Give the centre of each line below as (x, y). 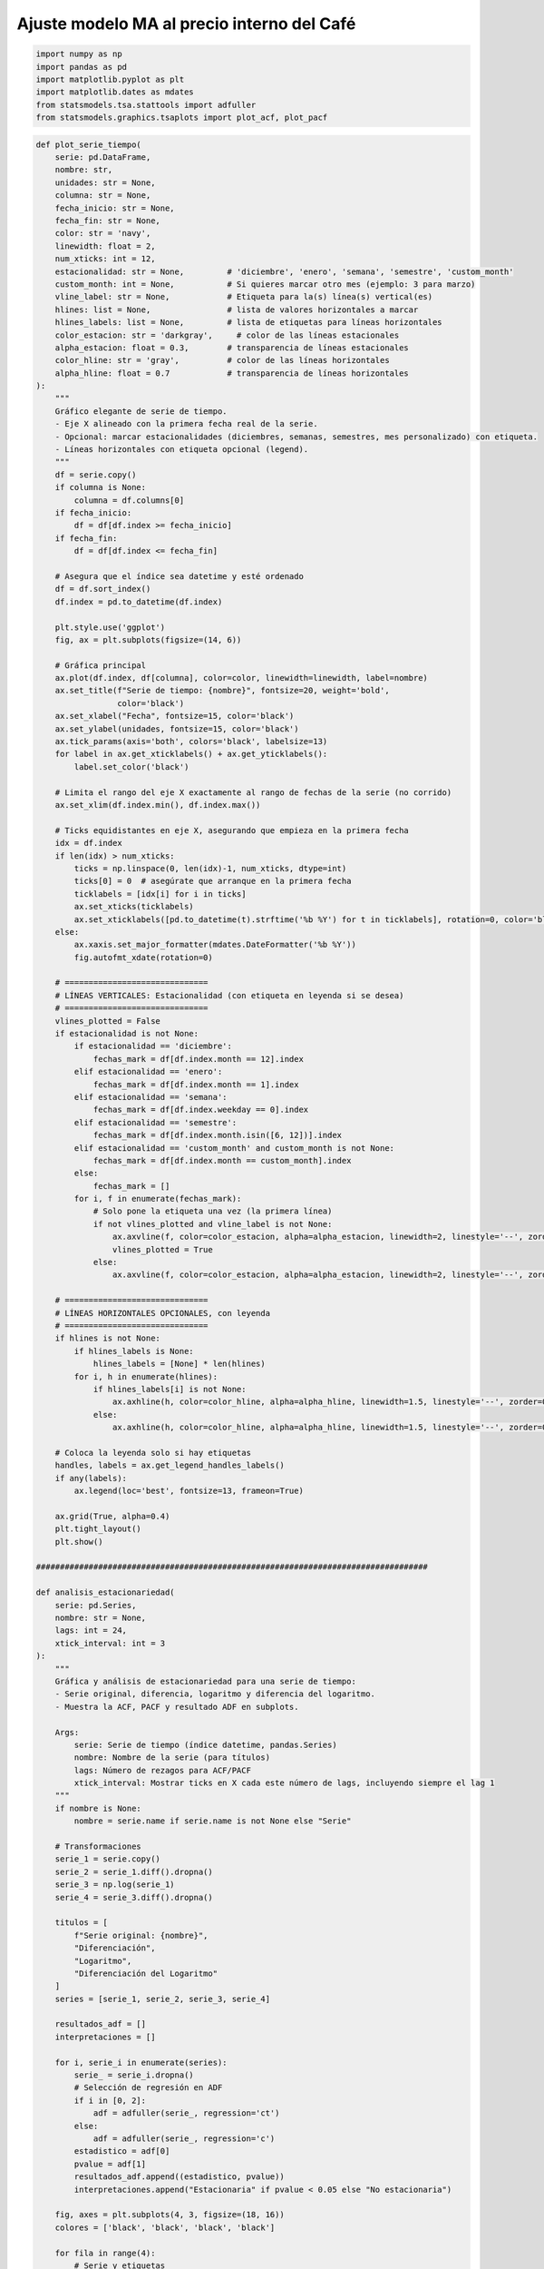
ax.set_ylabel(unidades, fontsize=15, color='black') (177, 729)
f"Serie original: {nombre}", (141, 1935)
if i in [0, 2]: (110, 2100)
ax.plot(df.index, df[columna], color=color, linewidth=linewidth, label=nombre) (241, 678)
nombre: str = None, (101, 1617)
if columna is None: (101, 487)
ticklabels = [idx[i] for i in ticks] (160, 894)
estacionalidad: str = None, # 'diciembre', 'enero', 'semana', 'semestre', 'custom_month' (284, 271)
